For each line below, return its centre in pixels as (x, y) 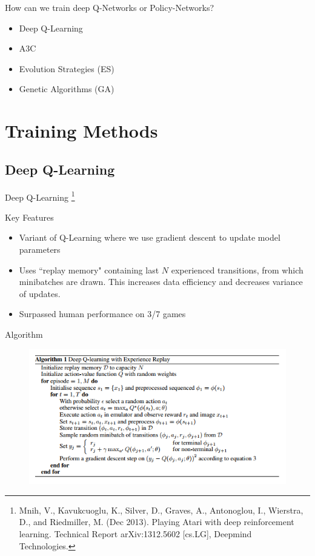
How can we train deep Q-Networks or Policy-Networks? (110, 7)
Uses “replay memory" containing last (89, 270)
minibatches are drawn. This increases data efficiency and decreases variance (161, 282)
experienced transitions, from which (237, 270)
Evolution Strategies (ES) (67, 68)
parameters (40, 249)
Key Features (29, 217)
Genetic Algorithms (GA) (67, 89)
